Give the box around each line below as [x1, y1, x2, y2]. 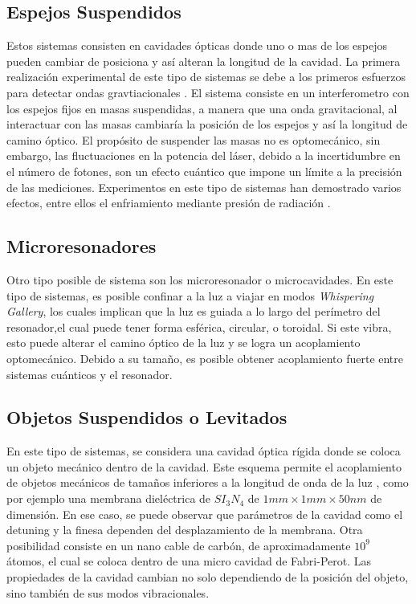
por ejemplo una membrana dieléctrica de [6, 490, 211, 507]
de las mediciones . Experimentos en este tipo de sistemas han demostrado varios [6, 178, 402, 195]
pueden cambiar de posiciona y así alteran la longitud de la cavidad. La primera [6, 52, 401, 69]
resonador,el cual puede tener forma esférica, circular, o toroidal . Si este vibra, [6, 318, 392, 335]
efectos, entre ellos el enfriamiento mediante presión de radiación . [6, 194, 331, 211]
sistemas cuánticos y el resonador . [6, 365, 173, 382]
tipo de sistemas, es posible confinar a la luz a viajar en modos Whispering [6, 287, 374, 304]
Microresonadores [6, 234, 157, 259]
